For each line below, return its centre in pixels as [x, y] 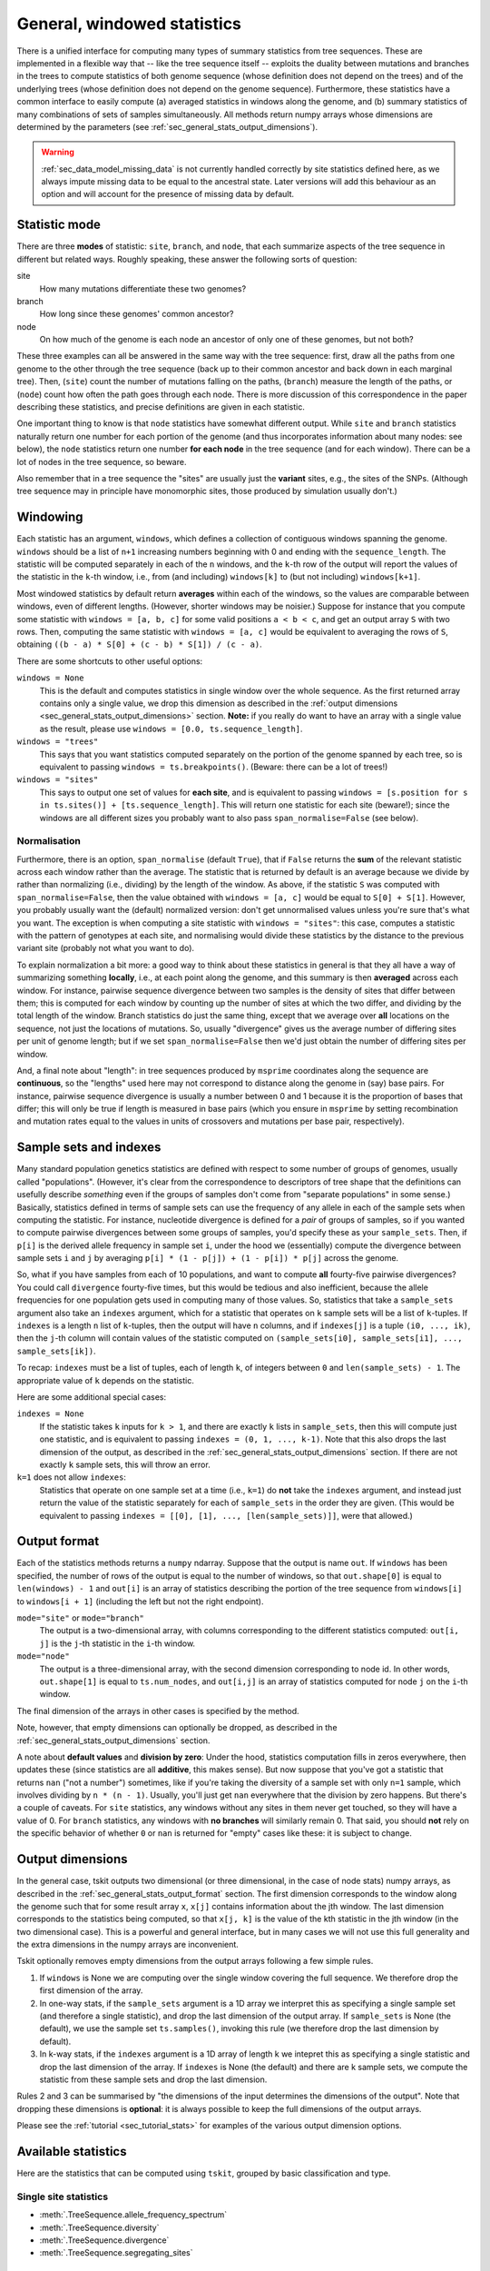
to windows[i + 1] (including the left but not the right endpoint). [140, 1601]
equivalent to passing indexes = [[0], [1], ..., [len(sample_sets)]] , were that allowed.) [226, 1515]
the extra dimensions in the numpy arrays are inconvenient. [128, 1945]
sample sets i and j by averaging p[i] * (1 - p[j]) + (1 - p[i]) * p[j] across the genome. [208, 1258]
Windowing [50, 517]
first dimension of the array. [91, 1990]
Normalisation [49, 841]
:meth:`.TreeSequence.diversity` [99, 2227]
